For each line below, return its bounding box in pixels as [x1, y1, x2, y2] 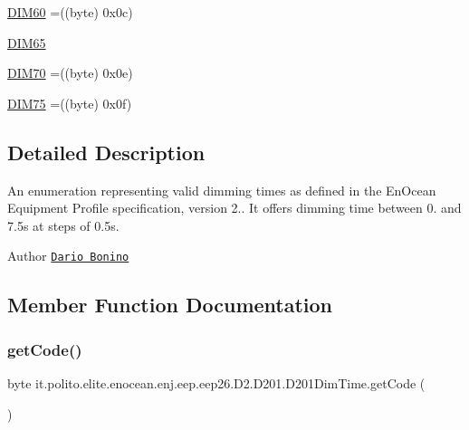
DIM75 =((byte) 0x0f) [7, 93, 132, 112]
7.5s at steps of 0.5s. [7, 215, 120, 234]
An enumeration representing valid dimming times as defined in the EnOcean [7, 180, 436, 199]
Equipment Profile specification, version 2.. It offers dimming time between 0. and [7, 198, 462, 217]
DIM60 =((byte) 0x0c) [7, 3, 133, 21]
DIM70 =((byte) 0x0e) [7, 63, 133, 82]
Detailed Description [7, 138, 206, 166]
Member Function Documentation [7, 291, 333, 319]
